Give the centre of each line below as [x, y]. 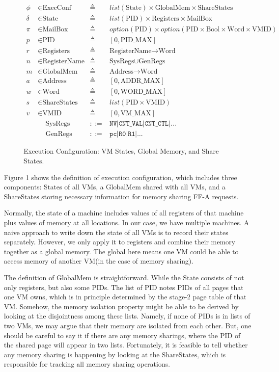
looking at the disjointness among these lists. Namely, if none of [100, 316]
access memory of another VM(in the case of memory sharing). [99, 261]
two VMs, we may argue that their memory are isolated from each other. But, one [128, 325]
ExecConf [57, 8]
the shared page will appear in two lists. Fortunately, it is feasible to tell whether [126, 345]
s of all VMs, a [81, 187]
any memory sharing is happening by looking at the [82, 354]
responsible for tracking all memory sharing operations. [87, 364]
